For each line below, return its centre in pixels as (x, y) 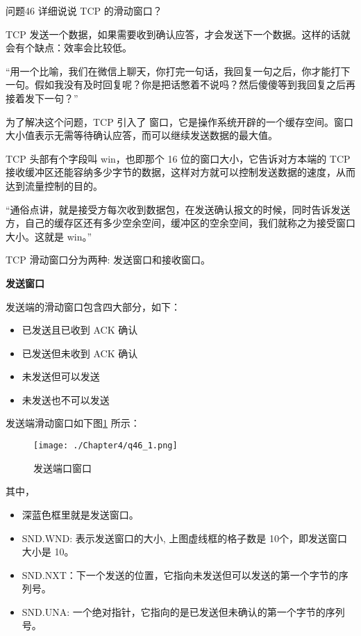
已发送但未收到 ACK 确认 (80, 353)
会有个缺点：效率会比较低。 (69, 48)
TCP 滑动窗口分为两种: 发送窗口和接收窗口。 (108, 260)
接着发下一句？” (42, 98)
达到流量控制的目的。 (54, 185)
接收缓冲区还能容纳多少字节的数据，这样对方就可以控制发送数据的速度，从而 (180, 172)
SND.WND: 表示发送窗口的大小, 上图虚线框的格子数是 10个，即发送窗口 (185, 538)
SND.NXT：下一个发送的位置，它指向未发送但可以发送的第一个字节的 (180, 574)
